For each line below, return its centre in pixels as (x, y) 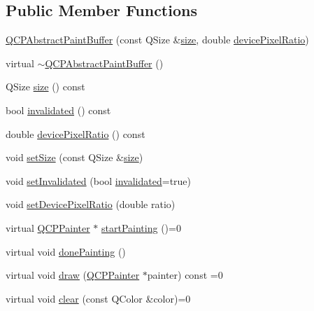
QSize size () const (45, 87)
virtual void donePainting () (66, 251)
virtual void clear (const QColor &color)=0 (98, 298)
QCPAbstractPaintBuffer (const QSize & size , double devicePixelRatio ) (157, 40)
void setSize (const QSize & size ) (74, 157)
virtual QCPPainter (48, 227)
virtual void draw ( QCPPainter (73, 275)
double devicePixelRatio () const (76, 133)
